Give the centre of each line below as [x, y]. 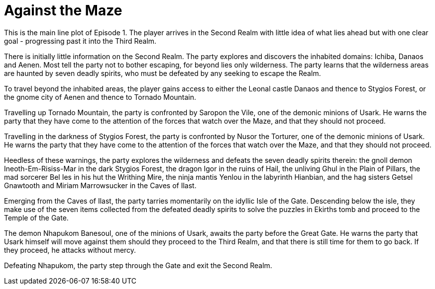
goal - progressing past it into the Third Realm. [80, 41]
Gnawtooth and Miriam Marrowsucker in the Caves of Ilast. [100, 185]
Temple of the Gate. [36, 217]
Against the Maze [63, 10]
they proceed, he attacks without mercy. [70, 250]
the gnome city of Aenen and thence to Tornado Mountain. [100, 97]
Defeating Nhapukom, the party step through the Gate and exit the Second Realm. [138, 265]
